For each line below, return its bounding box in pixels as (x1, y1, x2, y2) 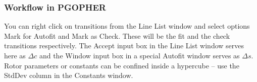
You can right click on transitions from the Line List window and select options (4, 21, 250, 31)
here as (4, 50, 26, 60)
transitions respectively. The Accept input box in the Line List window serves (4, 40, 244, 51)
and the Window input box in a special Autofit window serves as (39, 50, 240, 60)
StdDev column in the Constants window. (4, 70, 133, 80)
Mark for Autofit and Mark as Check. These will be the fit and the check (4, 30, 230, 41)
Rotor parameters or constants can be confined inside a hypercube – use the (4, 60, 239, 70)
